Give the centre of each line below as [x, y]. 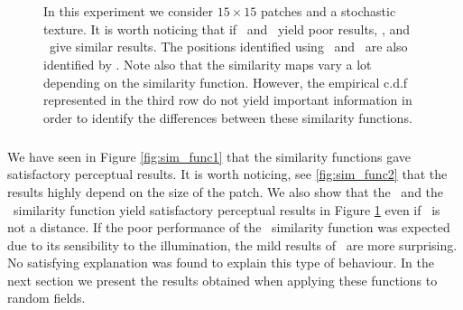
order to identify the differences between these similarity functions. [228, 117]
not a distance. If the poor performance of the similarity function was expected [229, 227]
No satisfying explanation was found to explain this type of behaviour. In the [221, 263]
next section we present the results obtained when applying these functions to [222, 280]
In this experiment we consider [129, 11]
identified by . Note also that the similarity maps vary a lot [208, 64]
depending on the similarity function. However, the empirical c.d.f [226, 82]
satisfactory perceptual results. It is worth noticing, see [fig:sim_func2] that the [227, 174]
